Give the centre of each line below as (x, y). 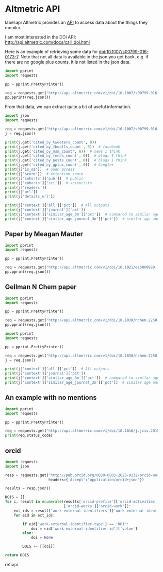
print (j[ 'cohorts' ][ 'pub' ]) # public (44, 179)
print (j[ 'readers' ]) (26, 188)
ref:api (12, 564)
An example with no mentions (51, 398)
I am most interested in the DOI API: (41, 37)
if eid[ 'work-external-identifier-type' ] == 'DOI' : (76, 524)
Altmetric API (33, 9)
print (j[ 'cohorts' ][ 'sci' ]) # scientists (49, 183)
